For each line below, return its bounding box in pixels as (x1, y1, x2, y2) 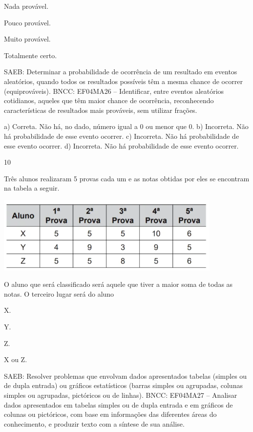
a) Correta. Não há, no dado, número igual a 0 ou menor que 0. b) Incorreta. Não (4, 121, 249, 131)
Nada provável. (4, 1, 49, 11)
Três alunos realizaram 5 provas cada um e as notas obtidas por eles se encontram (4, 173, 250, 183)
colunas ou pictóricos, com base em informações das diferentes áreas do (4, 409, 217, 419)
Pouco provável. (4, 17, 51, 27)
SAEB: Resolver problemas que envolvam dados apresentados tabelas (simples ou (4, 370, 247, 381)
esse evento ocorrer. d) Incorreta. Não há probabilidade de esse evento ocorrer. (4, 140, 239, 151)
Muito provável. (4, 34, 51, 44)
